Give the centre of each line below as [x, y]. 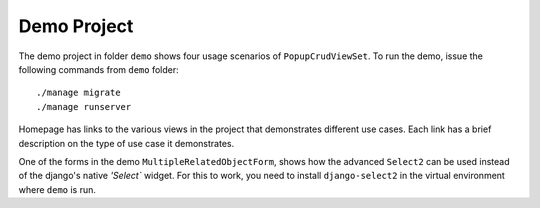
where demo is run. [57, 189]
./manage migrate [78, 93]
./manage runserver [84, 106]
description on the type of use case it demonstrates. [126, 143]
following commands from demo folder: [98, 69]
